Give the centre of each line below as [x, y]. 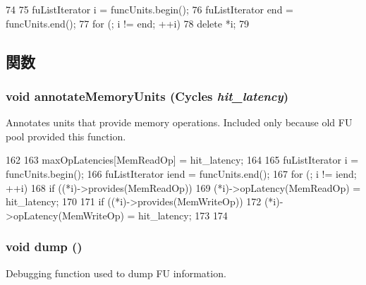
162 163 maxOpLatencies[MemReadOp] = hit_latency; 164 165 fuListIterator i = [182, 160]
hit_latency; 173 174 [183, 215]
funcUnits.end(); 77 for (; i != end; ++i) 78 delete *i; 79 [128, 23]
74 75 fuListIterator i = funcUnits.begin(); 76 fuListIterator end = [150, 9]
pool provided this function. [66, 136]
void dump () [44, 247]
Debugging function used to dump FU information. [116, 273]
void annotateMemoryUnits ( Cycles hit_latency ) [147, 96]
